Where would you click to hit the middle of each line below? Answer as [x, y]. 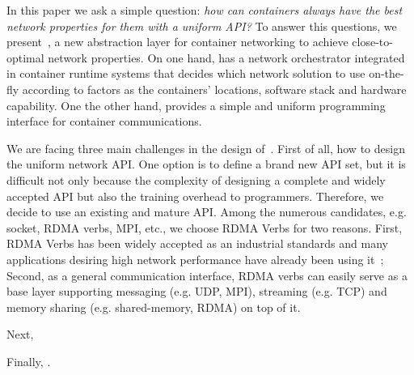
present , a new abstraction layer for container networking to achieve [177, 42]
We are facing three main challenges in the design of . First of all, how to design [206, 148]
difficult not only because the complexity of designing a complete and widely [196, 179]
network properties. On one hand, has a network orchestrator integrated [226, 57]
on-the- [387, 73]
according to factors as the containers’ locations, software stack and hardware [214, 89]
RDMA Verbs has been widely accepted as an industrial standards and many [197, 243]
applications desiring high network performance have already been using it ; [195, 259]
